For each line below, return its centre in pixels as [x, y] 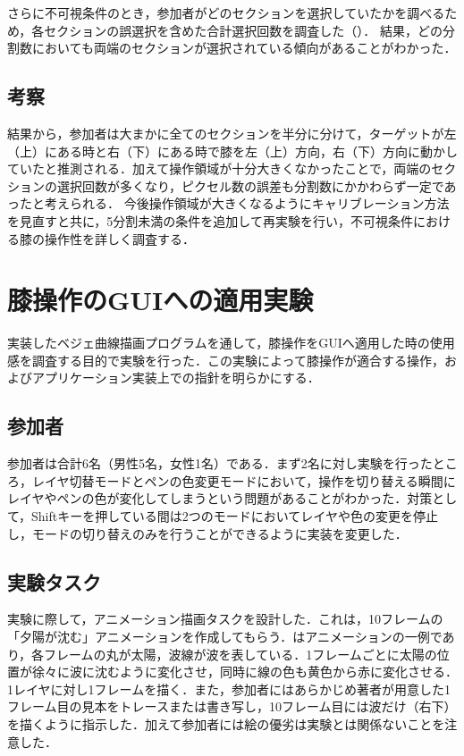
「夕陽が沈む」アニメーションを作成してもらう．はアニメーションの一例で [225, 637]
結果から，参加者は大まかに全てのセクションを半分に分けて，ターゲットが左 [232, 133]
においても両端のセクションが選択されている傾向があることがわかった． [244, 48]
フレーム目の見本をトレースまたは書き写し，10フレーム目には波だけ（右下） [232, 706]
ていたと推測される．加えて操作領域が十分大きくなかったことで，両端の [219, 168]
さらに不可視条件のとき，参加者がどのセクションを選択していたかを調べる [226, 13]
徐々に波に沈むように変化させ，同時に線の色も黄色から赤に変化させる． [245, 672]
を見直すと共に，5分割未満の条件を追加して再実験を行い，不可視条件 [210, 220]
